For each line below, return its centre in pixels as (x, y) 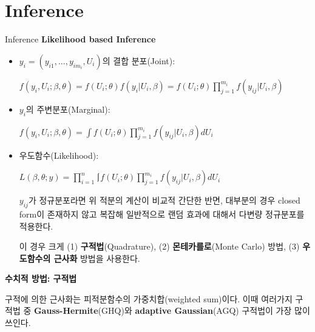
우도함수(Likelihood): (59, 155)
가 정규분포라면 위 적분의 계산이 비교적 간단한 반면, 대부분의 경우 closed (164, 200)
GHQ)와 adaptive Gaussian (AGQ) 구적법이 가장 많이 (206, 310)
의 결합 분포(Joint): (139, 60)
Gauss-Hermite (66, 310)
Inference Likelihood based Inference (80, 39)
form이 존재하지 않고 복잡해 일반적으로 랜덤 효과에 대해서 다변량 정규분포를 (162, 214)
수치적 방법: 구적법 (41, 278)
